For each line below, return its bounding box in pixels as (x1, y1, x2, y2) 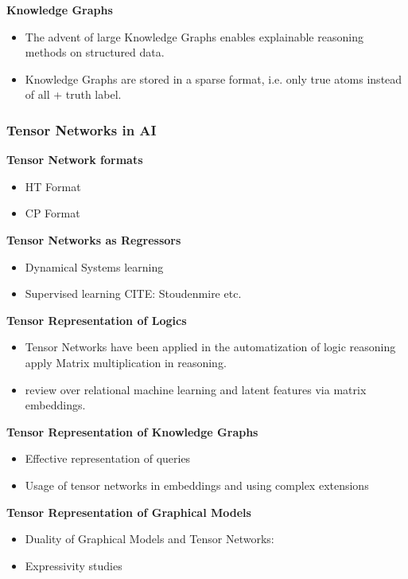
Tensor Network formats (6, 151, 143, 168)
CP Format (25, 205, 80, 221)
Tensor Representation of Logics (6, 311, 187, 328)
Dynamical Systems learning (25, 258, 164, 275)
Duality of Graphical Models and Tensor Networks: (25, 530, 274, 547)
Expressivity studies (25, 557, 122, 573)
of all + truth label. (25, 86, 122, 103)
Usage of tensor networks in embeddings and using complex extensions (25, 476, 369, 493)
